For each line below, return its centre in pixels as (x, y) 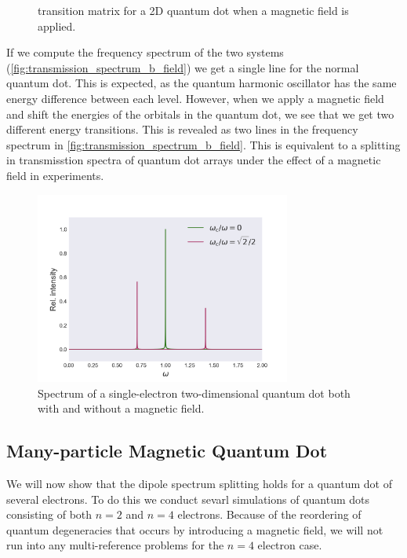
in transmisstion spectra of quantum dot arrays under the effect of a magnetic (194, 160)
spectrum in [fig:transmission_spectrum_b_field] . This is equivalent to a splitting (203, 144)
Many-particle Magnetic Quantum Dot (167, 451)
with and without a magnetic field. (121, 408)
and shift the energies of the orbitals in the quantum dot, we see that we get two (200, 114)
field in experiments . (55, 175)
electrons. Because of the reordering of (269, 514)
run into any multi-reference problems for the (115, 545)
